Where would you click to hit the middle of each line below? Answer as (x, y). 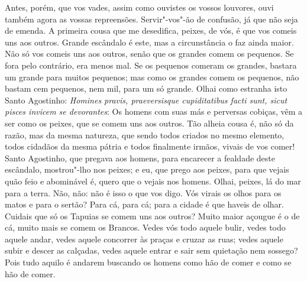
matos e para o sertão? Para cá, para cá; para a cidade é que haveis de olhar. (144, 204)
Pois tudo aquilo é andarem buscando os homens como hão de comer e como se (148, 262)
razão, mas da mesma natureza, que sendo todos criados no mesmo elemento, (145, 134)
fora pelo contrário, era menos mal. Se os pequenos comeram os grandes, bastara (151, 65)
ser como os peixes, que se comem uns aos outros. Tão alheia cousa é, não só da (149, 123)
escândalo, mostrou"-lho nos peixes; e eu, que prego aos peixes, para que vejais (147, 169)
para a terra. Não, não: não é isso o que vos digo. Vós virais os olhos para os (143, 192)
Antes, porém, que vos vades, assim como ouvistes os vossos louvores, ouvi (139, 7)
